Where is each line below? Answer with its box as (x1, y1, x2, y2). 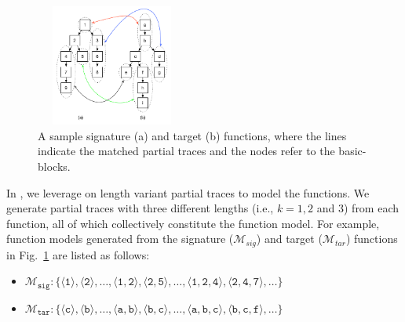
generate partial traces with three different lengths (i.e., (6, 200, 274, 216)
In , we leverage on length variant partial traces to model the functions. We (6, 184, 370, 201)
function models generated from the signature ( (6, 230, 234, 247)
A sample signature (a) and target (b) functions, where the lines (38, 127, 347, 143)
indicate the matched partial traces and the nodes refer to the (38, 143, 335, 159)
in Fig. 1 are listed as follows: (6, 246, 150, 262)
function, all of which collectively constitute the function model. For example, (6, 215, 380, 231)
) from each (343, 200, 400, 216)
